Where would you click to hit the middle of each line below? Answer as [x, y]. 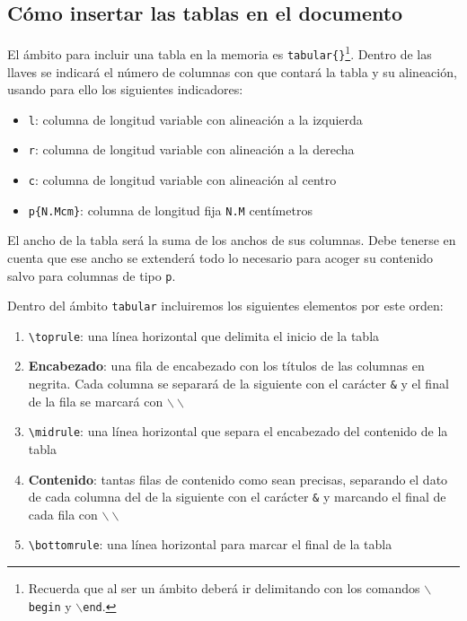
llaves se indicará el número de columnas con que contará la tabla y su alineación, [232, 71]
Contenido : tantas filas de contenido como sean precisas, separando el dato [238, 479]
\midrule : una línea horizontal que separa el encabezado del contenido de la [238, 431]
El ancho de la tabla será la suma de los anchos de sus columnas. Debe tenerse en [232, 240]
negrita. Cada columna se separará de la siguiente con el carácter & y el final [238, 384]
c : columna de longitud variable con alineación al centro [182, 180]
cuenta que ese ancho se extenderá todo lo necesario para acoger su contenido [220, 257]
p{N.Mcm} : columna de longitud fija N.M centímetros [170, 210]
